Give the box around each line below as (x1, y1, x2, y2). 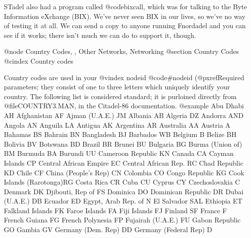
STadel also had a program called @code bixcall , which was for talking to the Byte (4, 1, 247, 11)
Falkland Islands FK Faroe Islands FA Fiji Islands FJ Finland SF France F (4, 205, 227, 215)
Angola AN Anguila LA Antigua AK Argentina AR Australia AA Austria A (4, 119, 231, 130)
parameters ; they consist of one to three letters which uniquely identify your (4, 82, 230, 92)
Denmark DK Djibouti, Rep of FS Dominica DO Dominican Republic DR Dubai (4, 186, 244, 196)
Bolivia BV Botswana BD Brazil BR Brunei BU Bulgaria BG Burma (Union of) (4, 138, 242, 149)
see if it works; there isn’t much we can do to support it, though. (4, 30, 196, 40)
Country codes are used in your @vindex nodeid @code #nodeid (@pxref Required (4, 72, 245, 82)
